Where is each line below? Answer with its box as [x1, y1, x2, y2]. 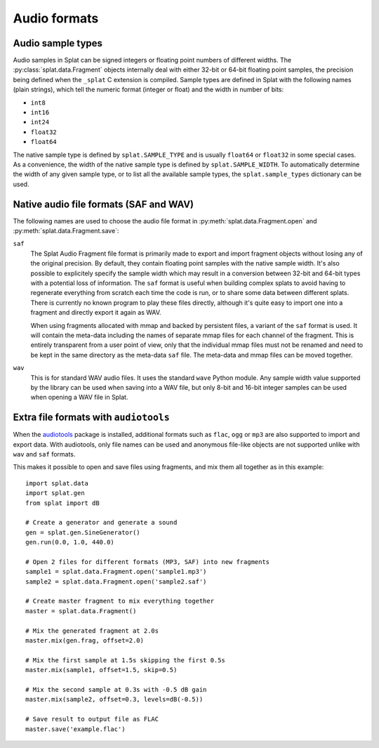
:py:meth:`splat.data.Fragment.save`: [13, 227, 119, 235]
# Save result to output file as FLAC [25, 715, 159, 723]
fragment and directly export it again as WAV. [30, 308, 161, 317]
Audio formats [13, 11, 99, 26]
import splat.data [25, 479, 89, 487]
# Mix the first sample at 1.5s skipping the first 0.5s [25, 656, 226, 664]
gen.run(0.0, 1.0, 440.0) [25, 538, 115, 546]
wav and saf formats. [13, 450, 76, 458]
